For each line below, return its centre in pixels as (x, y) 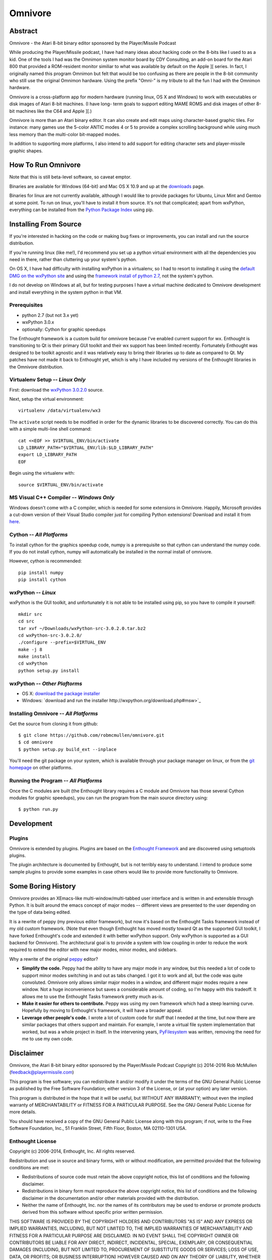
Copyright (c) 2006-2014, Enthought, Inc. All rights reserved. (72, 1151)
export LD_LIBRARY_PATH (48, 455)
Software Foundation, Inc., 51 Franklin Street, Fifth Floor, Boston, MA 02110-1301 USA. (98, 1128)
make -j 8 (30, 649)
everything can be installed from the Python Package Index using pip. (81, 210)
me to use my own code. (47, 1039)
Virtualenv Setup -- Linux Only (47, 380)
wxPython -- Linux (33, 592)
